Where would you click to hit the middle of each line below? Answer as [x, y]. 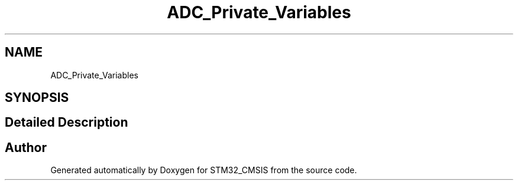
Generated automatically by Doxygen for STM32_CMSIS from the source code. [204, 170]
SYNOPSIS [37, 98]
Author [26, 147]
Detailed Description [67, 123]
